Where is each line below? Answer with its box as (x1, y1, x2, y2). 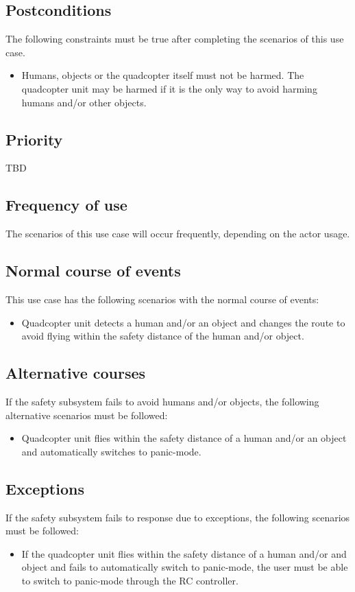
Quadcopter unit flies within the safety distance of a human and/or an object (21, 431, 347, 445)
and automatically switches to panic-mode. (21, 444, 201, 458)
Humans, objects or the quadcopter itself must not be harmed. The (21, 68, 304, 82)
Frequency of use (5, 194, 127, 215)
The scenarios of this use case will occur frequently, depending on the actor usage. (5, 226, 350, 241)
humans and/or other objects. (21, 95, 147, 109)
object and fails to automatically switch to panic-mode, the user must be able (21, 560, 348, 574)
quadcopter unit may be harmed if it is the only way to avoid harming (21, 81, 317, 95)
